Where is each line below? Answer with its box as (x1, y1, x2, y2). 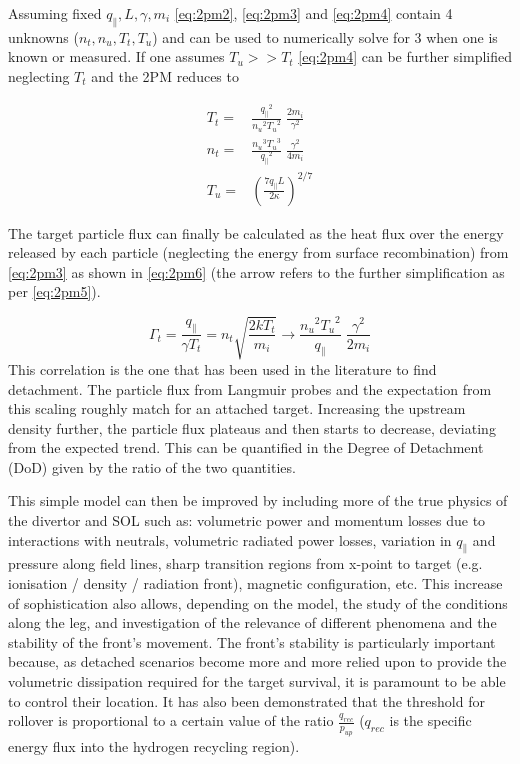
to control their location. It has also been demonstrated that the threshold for (8, 690, 485, 711)
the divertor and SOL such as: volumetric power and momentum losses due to (8, 510, 486, 531)
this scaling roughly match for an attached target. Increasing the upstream (8, 398, 466, 419)
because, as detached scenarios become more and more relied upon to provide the (8, 651, 507, 672)
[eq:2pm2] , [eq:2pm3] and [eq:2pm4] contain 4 (174, 3, 453, 23)
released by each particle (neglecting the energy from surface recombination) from (8, 242, 509, 263)
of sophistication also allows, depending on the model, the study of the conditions (8, 592, 508, 613)
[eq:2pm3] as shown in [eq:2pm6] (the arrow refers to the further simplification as (8, 261, 505, 282)
